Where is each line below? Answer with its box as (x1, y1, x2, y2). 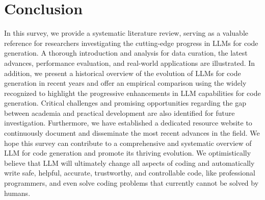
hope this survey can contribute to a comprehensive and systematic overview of (4, 137, 252, 148)
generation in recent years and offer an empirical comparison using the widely (4, 78, 247, 88)
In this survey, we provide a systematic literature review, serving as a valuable (4, 28, 248, 38)
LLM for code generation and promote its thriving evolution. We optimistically (4, 147, 251, 158)
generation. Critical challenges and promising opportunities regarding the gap (4, 97, 246, 108)
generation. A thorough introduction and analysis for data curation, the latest (4, 47, 248, 58)
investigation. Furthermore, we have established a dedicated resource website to (4, 117, 252, 128)
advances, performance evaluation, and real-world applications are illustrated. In (4, 57, 255, 68)
